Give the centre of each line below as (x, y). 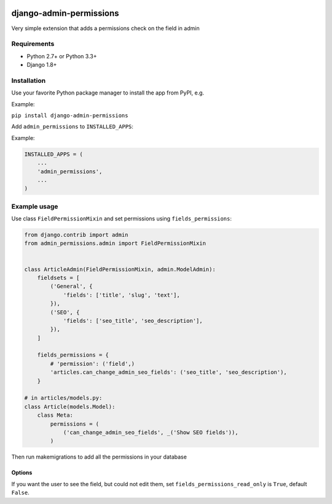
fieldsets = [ (58, 277)
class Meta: (55, 415)
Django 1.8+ (42, 65)
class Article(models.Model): (70, 406)
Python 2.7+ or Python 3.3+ (62, 56)
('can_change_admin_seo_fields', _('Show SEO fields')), (151, 432)
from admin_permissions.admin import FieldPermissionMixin (115, 243)
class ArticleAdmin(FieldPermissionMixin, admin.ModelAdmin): (120, 269)
